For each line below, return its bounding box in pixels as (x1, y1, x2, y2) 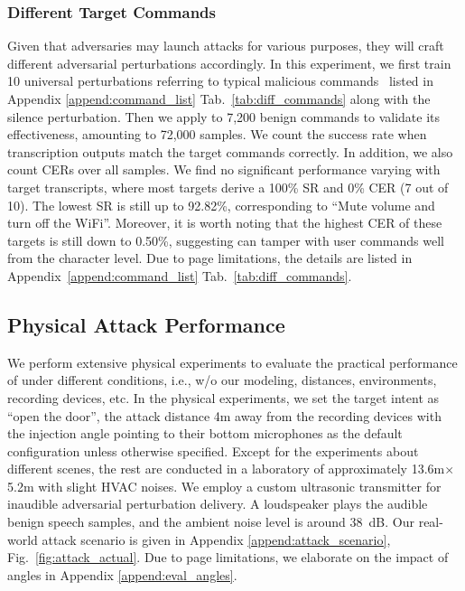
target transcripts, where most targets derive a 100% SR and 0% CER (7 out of (7, 177, 449, 196)
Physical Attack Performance (7, 310, 285, 338)
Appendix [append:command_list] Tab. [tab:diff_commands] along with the (7, 89, 431, 108)
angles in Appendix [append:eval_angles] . (7, 565, 237, 584)
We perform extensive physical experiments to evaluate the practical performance (7, 352, 458, 371)
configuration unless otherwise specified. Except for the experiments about (7, 441, 419, 460)
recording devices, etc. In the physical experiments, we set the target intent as (7, 388, 440, 407)
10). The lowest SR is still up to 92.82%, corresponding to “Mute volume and (7, 195, 435, 214)
